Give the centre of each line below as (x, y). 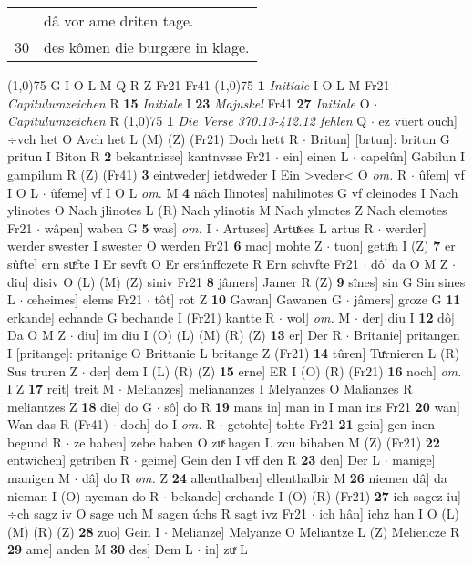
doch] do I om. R (168, 424)
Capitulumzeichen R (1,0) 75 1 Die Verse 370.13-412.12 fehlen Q (187, 121)
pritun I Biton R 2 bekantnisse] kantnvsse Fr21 (139, 156)
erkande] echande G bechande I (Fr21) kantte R (141, 317)
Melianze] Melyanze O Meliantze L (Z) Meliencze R (316, 531)
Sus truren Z (43, 370)
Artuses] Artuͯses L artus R (298, 227)
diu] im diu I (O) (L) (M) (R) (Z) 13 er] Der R (210, 335)
